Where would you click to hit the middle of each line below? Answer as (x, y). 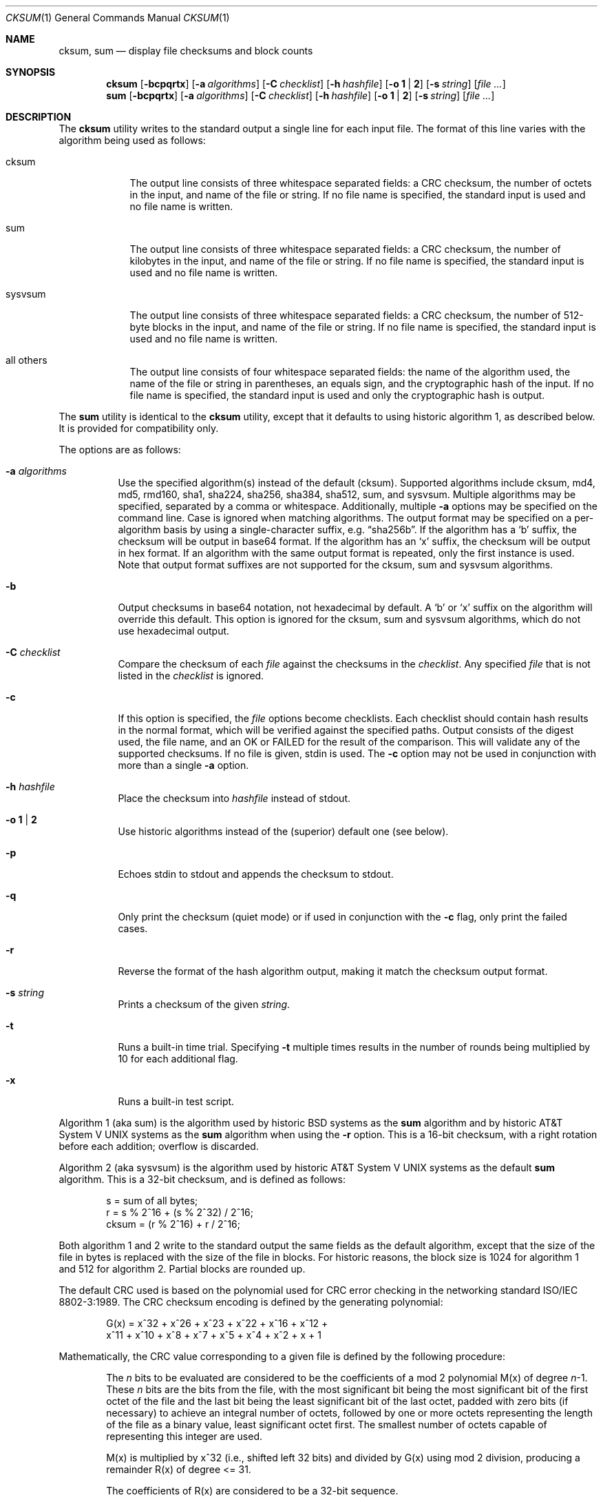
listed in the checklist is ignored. (191, 676)
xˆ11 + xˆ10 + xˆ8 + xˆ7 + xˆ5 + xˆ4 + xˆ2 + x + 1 (214, 1335)
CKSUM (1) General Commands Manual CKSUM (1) (118, 18)
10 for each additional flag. (178, 1059)
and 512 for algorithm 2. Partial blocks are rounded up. (182, 1269)
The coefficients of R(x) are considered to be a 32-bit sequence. (252, 1491)
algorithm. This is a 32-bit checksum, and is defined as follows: (202, 1179)
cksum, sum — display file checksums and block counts (186, 51)
